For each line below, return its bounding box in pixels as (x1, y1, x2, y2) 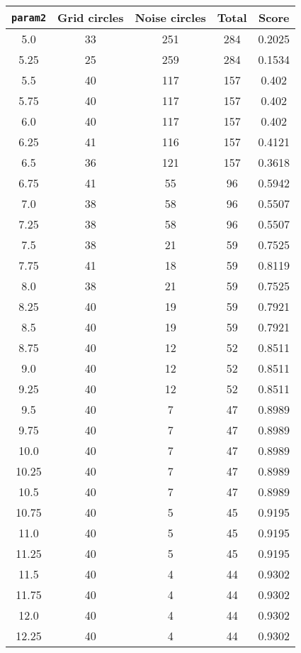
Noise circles (135, 9, 206, 26)
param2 (11, 11, 47, 23)
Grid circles (57, 9, 124, 26)
